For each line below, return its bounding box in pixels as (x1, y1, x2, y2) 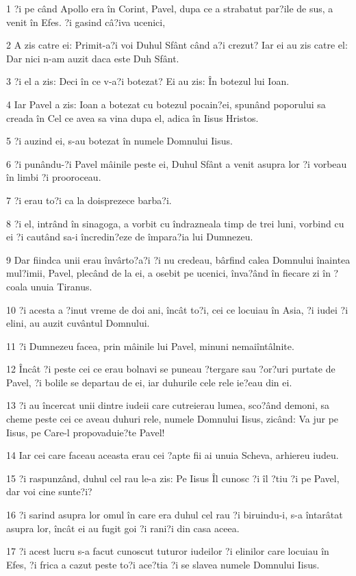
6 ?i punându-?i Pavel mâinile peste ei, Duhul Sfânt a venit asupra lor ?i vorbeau (6, 156, 347, 171)
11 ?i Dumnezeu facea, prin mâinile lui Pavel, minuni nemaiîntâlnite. (6, 338, 294, 353)
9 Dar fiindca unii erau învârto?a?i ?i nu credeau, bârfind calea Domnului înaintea (6, 252, 351, 266)
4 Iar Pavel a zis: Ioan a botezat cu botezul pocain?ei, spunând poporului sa (6, 97, 326, 111)
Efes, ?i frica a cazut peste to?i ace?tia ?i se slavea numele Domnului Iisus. (6, 557, 320, 571)
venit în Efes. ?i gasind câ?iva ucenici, (6, 14, 166, 29)
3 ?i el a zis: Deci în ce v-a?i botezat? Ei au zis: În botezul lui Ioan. (6, 74, 290, 88)
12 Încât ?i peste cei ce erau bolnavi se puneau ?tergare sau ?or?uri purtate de (6, 362, 335, 376)
